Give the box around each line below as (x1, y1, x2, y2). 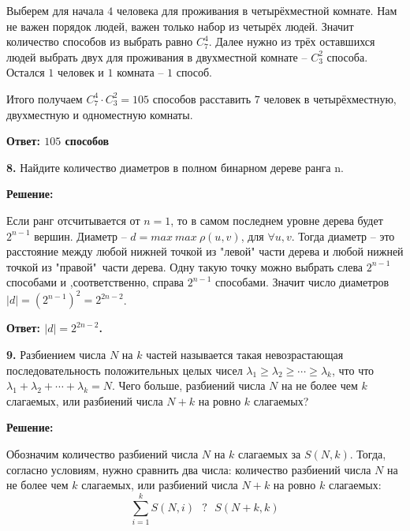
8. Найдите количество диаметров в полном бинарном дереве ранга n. (6, 159, 344, 175)
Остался (6, 64, 45, 80)
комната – (117, 64, 164, 80)
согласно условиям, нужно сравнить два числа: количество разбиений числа (6, 461, 371, 477)
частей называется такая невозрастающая (146, 346, 344, 362)
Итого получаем (6, 90, 83, 107)
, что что (331, 361, 375, 378)
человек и (57, 64, 104, 80)
